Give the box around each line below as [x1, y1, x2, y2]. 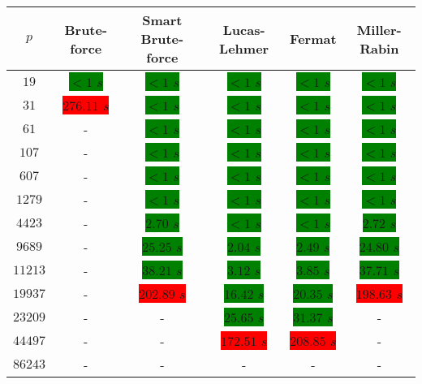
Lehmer [219, 38, 269, 58]
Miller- [356, 19, 402, 39]
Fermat [290, 29, 337, 48]
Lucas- [222, 19, 265, 39]
